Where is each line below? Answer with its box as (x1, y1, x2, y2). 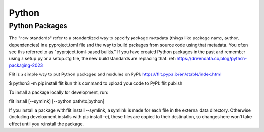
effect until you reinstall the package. (9, 121, 84, 127)
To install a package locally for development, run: (9, 89, 109, 95)
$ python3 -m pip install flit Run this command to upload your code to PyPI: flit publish (9, 80, 183, 86)
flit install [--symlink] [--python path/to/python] (9, 98, 105, 104)
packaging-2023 (9, 62, 43, 68)
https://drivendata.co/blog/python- (176, 56, 247, 61)
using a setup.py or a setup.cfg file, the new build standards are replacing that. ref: (9, 56, 176, 61)
